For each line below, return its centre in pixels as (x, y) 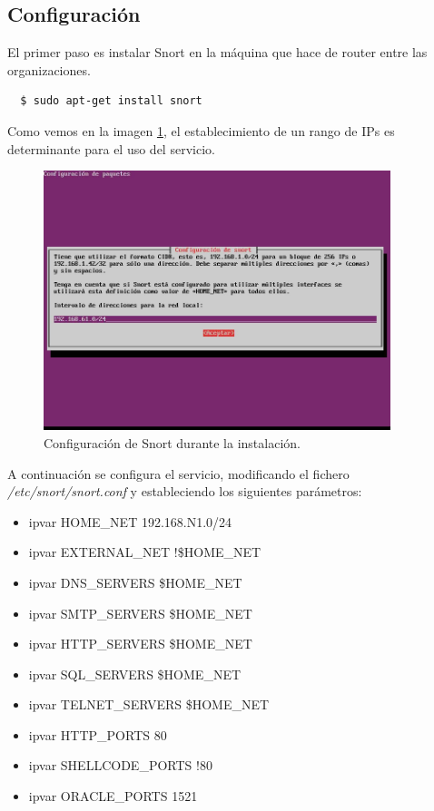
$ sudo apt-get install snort (111, 101)
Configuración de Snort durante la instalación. (172, 442)
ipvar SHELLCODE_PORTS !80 (120, 765)
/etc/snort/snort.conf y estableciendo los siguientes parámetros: (185, 491)
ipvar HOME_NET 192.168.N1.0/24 (130, 521)
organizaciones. (49, 69)
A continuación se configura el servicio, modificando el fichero (178, 473)
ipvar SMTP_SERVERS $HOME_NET (140, 613)
